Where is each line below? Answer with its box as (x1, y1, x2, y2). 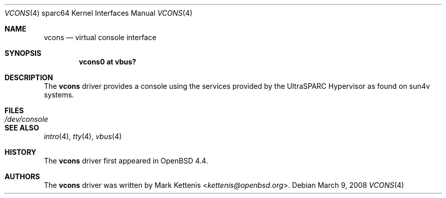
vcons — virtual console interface (44, 33, 157, 42)
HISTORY (5, 148, 37, 156)
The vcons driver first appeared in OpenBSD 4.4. (44, 156, 208, 165)
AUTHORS (5, 172, 40, 181)
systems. (44, 90, 74, 99)
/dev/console (5, 115, 48, 123)
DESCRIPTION (5, 73, 53, 82)
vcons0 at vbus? (79, 57, 136, 66)
